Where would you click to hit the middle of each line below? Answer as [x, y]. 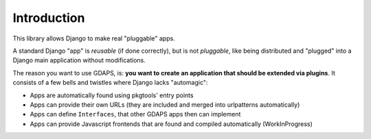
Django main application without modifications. [79, 60]
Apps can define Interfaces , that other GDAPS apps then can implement [135, 114]
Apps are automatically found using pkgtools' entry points [112, 95]
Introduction [49, 18]
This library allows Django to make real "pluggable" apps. [94, 38]
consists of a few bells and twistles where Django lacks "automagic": [110, 83]
